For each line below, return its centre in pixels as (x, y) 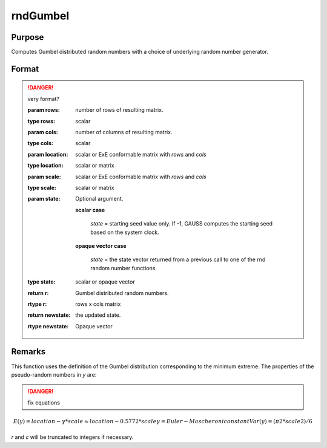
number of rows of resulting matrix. (119, 110)
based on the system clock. (125, 232)
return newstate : (49, 315)
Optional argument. (99, 199)
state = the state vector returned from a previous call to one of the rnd (178, 259)
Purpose (28, 37)
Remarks (28, 352)
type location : (45, 166)
